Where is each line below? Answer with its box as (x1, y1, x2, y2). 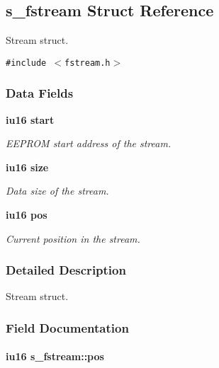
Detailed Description (6, 261, 126, 279)
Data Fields (6, 84, 74, 102)
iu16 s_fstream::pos (6, 349, 104, 364)
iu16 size (6, 159, 49, 174)
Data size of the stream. (6, 183, 109, 198)
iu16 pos (6, 207, 47, 222)
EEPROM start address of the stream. (6, 136, 172, 151)
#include (6, 57, 47, 68)
